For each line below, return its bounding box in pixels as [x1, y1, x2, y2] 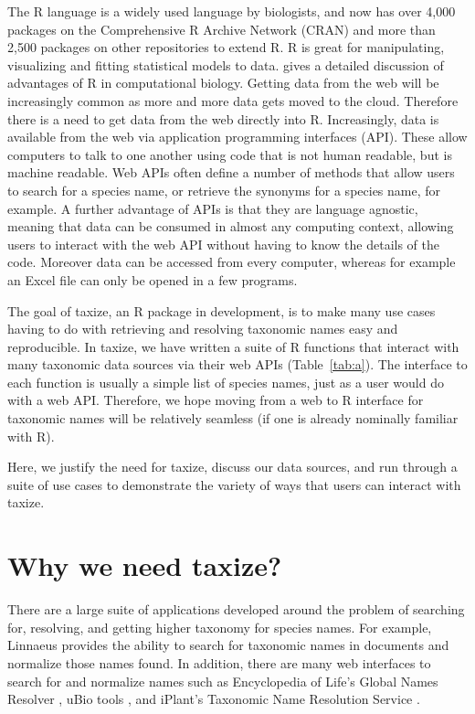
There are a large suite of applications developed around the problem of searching [7, 600, 465, 619]
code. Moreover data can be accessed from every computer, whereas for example [7, 252, 456, 272]
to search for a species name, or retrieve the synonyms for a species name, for [7, 180, 441, 199]
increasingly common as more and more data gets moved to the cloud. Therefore [7, 91, 459, 110]
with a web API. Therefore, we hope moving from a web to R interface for [7, 390, 424, 410]
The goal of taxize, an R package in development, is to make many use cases [7, 301, 436, 320]
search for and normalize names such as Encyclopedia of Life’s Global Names [7, 671, 438, 690]
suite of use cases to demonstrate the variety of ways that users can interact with [7, 474, 461, 494]
